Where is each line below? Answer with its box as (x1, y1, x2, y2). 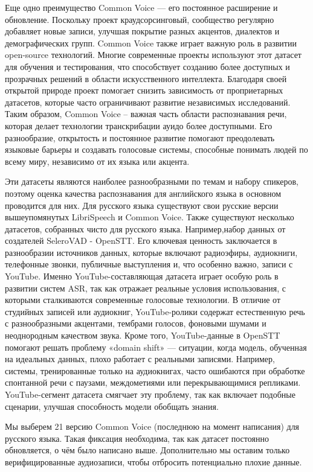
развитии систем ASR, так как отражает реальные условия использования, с (5, 281, 286, 294)
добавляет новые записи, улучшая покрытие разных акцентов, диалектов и (5, 25, 280, 37)
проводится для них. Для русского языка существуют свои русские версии (5, 199, 279, 211)
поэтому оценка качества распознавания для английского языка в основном (5, 187, 282, 199)
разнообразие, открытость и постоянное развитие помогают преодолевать (5, 131, 275, 144)
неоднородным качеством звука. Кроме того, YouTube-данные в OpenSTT (5, 329, 280, 342)
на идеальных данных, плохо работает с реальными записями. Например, (5, 352, 275, 365)
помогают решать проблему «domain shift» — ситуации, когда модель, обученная (5, 340, 307, 353)
